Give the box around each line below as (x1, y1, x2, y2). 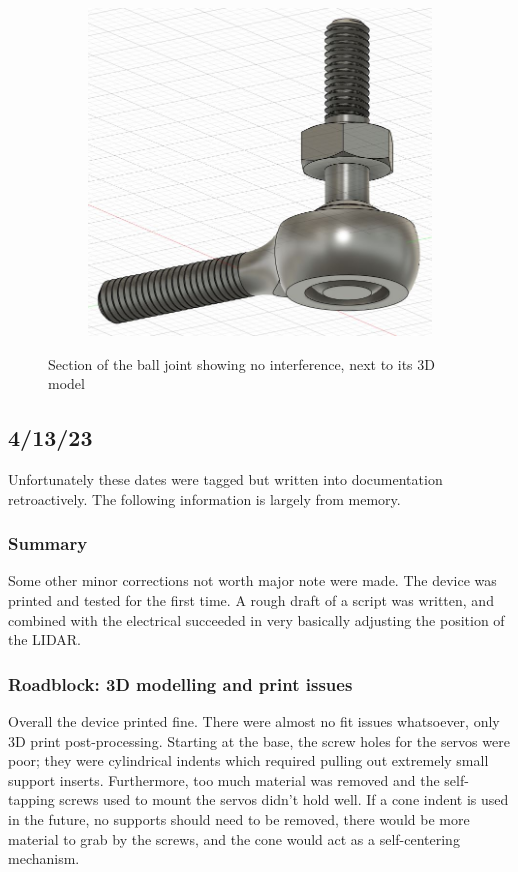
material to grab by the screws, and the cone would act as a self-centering (8, 828, 460, 849)
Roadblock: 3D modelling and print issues (8, 671, 353, 696)
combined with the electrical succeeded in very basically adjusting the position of (8, 609, 505, 630)
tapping (8, 789, 55, 810)
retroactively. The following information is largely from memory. (8, 488, 401, 509)
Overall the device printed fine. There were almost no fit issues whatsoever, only (8, 710, 500, 731)
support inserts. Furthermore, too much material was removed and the (8, 769, 440, 790)
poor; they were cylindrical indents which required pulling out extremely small (8, 750, 489, 771)
